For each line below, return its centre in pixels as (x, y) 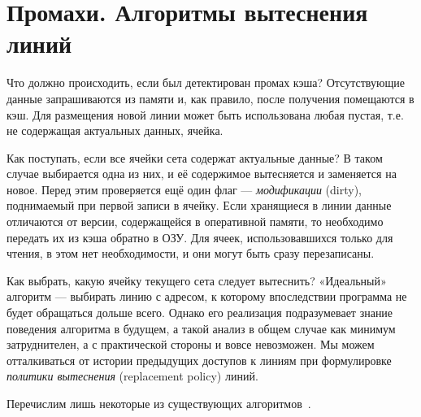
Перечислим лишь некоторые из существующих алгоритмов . (159, 403)
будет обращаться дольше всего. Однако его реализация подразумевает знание (200, 313)
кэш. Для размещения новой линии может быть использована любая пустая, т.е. (205, 114)
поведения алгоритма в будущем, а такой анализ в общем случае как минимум (201, 328)
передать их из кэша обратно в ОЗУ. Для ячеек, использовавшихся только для (200, 237)
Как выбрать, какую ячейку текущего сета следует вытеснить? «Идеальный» (197, 280)
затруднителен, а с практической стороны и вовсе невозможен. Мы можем (191, 344)
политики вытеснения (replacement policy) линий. (132, 376)
